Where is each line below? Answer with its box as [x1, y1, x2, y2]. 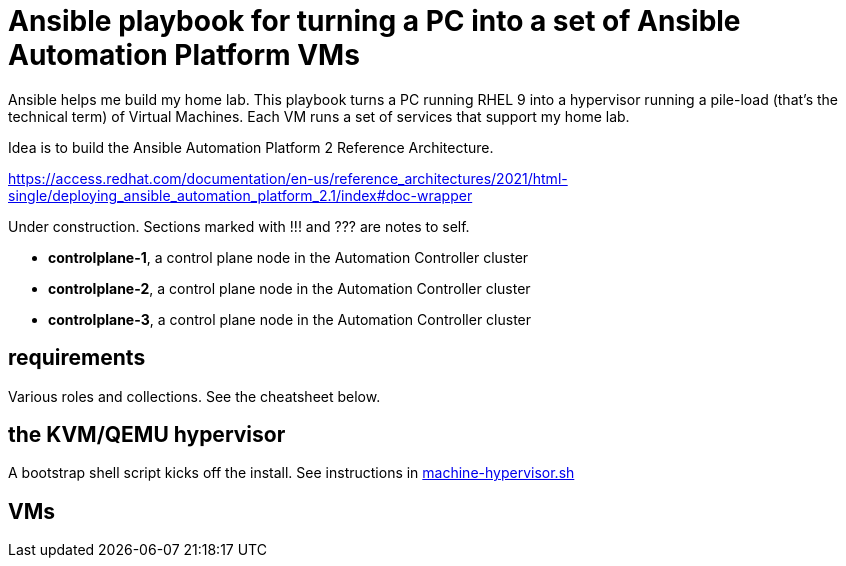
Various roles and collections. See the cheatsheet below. [8, 387, 381, 405]
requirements [8, 345, 146, 371]
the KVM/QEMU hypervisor [8, 422, 286, 448]
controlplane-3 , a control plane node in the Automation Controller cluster [48, 310, 532, 328]
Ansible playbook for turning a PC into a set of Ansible [8, 4, 741, 38]
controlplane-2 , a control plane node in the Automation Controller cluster [48, 279, 531, 297]
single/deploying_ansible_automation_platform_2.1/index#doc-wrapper [8, 186, 473, 204]
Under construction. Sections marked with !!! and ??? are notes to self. [8, 217, 470, 235]
